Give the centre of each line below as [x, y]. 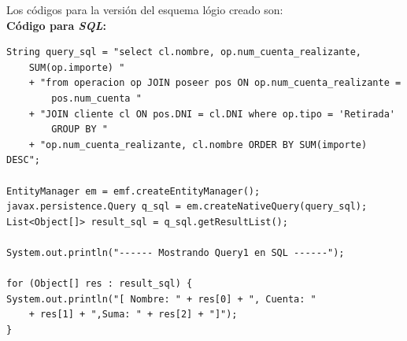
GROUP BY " [80, 130]
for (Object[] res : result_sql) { [100, 284]
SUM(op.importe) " [77, 67]
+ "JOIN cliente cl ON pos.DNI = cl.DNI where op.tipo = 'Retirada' [212, 114]
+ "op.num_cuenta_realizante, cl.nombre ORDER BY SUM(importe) [198, 145]
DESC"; [23, 160]
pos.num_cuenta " [96, 98]
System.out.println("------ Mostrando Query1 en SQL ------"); [176, 252]
